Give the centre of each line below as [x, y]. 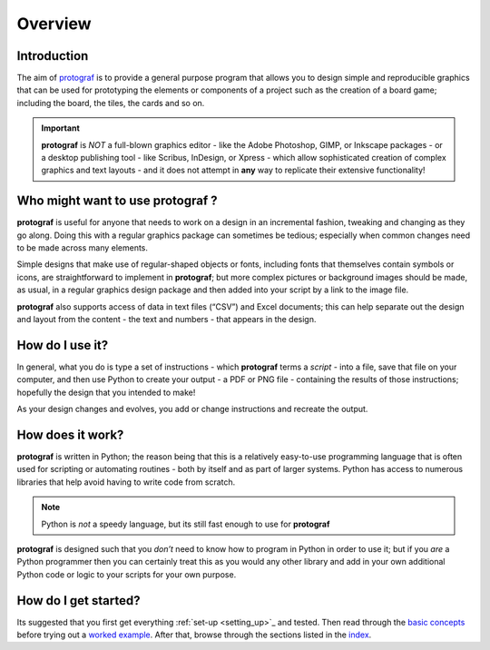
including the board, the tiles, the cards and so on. [111, 103]
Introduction [53, 56]
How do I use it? [63, 345]
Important [61, 128]
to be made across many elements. [83, 248]
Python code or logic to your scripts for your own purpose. [127, 574]
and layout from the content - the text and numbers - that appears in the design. [167, 320]
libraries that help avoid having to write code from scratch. [126, 482]
